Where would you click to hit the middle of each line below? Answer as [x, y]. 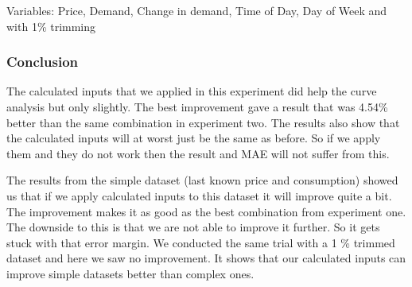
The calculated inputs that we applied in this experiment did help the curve [192, 91]
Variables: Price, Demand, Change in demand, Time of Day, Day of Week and [197, 10]
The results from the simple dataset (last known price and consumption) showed [202, 180]
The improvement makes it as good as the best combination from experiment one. [206, 211]
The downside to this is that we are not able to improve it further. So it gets [193, 227]
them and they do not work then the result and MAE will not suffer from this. [198, 153]
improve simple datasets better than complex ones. [130, 273]
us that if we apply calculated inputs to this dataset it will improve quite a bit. [199, 195]
